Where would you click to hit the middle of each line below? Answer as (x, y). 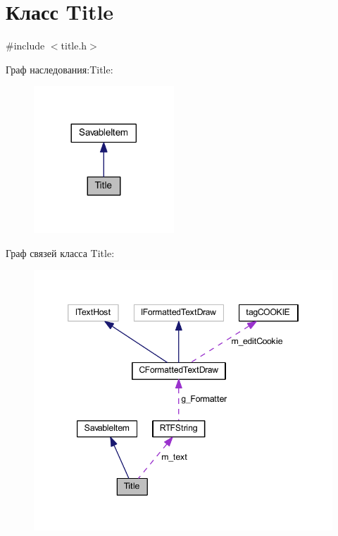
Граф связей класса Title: (60, 252)
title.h (74, 46)
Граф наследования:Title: (60, 69)
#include (25, 46)
